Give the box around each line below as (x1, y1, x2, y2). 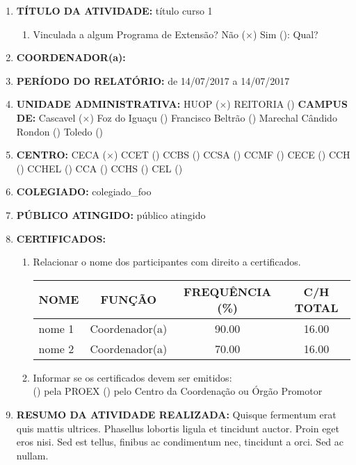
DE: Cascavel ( (16, 110, 83, 124)
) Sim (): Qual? (252, 26, 318, 41)
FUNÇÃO (100, 291, 157, 308)
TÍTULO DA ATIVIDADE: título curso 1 (16, 3, 213, 17)
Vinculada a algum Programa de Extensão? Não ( (33, 26, 246, 41)
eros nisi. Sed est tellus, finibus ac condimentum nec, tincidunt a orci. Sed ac (16, 434, 344, 449)
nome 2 (38, 340, 74, 357)
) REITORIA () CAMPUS (227, 97, 348, 111)
